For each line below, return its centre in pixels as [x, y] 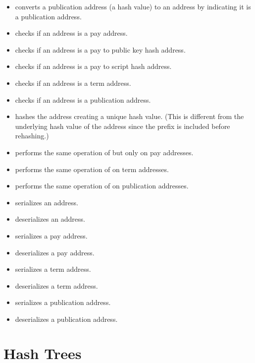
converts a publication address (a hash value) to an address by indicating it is [133, 6]
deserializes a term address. [56, 285]
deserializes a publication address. [66, 319]
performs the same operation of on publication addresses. [102, 186]
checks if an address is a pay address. [71, 33]
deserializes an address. [50, 219]
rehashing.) [32, 136]
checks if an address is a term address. [73, 83]
